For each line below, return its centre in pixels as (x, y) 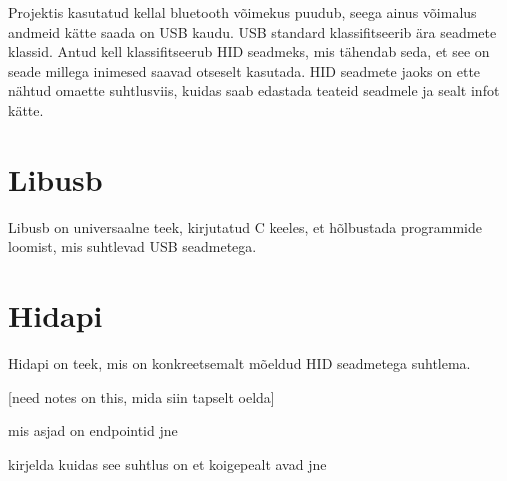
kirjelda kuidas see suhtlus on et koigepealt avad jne (167, 463)
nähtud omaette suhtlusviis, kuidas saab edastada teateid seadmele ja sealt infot (254, 90)
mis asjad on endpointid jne (93, 430)
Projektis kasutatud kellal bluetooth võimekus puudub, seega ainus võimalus (242, 12)
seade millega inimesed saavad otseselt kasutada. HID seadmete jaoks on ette (244, 70)
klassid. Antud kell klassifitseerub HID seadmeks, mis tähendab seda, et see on (249, 51)
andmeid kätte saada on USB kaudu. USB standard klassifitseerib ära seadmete (252, 31)
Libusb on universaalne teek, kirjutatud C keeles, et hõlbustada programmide (245, 226)
